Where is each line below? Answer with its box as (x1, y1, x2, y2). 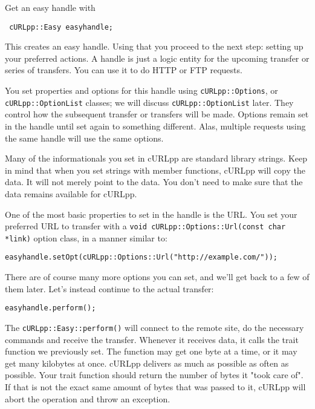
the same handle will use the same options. (5, 131, 164, 144)
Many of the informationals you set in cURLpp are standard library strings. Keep (5, 152, 307, 165)
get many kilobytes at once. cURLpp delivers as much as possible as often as (5, 356, 289, 369)
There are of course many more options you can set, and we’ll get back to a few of (5, 270, 310, 283)
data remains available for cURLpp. (5, 187, 137, 200)
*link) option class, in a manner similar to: (5, 231, 167, 244)
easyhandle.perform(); (5, 304, 96, 313)
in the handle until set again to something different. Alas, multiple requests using (5, 119, 306, 132)
